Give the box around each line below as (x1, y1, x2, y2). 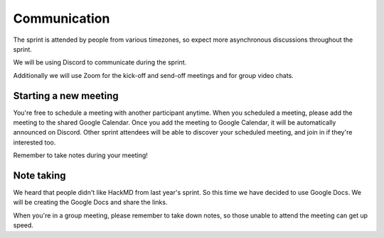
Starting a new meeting (13, 89, 119, 102)
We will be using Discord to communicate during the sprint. (13, 58, 187, 67)
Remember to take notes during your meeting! (13, 151, 149, 159)
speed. (13, 221, 33, 229)
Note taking (13, 170, 67, 181)
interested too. (13, 138, 56, 147)
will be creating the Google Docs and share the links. (13, 198, 168, 207)
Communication (13, 11, 110, 26)
